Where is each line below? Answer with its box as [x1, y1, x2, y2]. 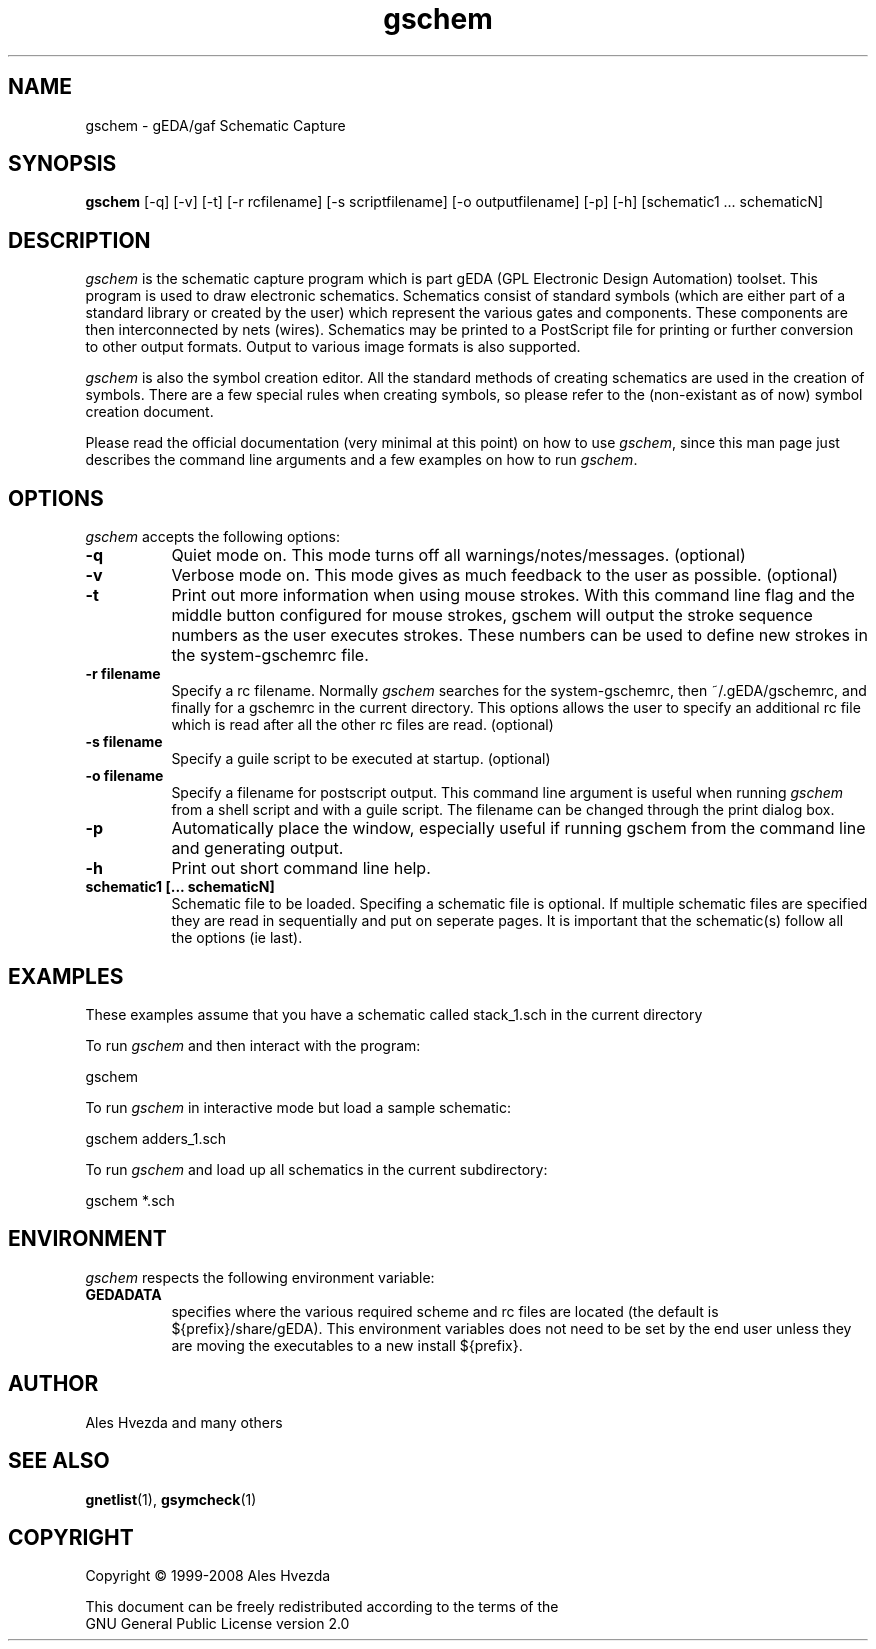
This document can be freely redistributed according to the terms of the [85, 1598, 559, 1616]
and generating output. [171, 838, 344, 859]
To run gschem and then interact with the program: [85, 1036, 421, 1054]
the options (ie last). [171, 929, 303, 947]
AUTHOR [8, 1371, 99, 1397]
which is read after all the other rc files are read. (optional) [171, 716, 554, 734]
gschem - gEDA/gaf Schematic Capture [85, 116, 346, 134]
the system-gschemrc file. [171, 645, 369, 666]
